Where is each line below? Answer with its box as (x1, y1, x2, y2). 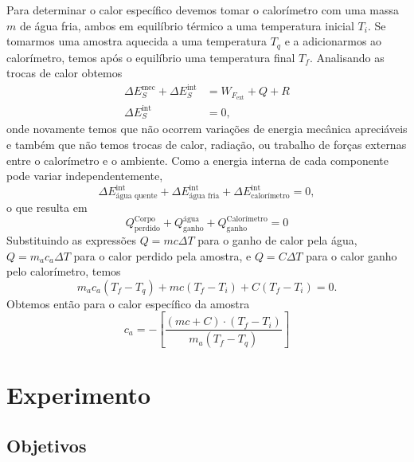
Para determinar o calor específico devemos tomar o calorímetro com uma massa (6, 2, 400, 18)
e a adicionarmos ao (284, 33, 382, 49)
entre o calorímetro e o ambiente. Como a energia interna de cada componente (6, 151, 389, 168)
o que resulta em (6, 199, 88, 216)
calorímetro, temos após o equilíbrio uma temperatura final (6, 49, 295, 65)
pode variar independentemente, (6, 167, 163, 184)
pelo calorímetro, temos (6, 263, 121, 280)
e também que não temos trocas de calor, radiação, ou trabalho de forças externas (6, 136, 407, 153)
